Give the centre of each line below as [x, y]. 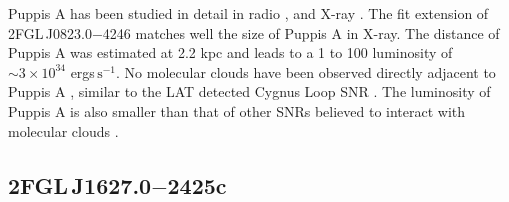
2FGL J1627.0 [80, 184]
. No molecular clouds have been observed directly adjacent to [306, 71]
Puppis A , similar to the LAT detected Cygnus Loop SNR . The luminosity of [249, 91]
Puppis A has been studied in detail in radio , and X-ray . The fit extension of [248, 13]
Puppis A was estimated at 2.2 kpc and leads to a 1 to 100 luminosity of [230, 52]
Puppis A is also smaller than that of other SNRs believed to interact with [237, 110]
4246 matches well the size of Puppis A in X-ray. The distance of [301, 32]
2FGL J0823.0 [50, 32]
